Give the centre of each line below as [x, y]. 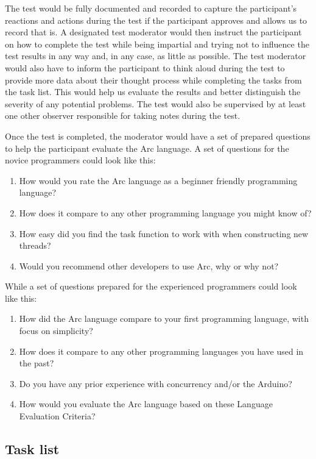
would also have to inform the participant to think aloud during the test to [145, 67]
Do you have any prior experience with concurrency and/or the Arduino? [156, 383]
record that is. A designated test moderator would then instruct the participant [153, 32]
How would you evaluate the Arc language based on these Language [146, 404]
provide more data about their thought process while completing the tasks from [153, 80]
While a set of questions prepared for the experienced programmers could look [151, 286]
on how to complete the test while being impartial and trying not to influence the [157, 44]
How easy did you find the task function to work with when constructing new [164, 233]
